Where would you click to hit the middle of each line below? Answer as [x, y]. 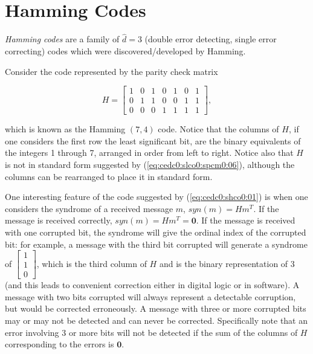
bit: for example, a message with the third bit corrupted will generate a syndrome [156, 244]
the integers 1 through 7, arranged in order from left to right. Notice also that [149, 153]
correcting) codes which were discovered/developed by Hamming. [125, 50]
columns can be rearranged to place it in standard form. [109, 176]
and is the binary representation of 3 [227, 263]
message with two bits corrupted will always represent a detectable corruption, [150, 296]
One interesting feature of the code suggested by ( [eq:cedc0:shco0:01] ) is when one [156, 197]
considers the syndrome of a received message [89, 208]
